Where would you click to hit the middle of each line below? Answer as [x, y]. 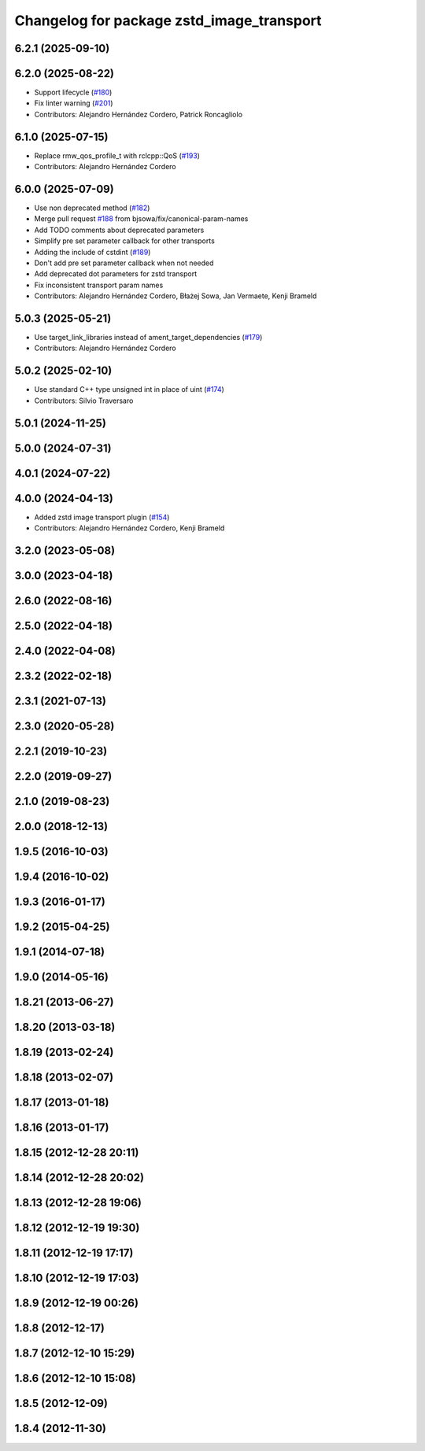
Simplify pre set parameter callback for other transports [125, 241]
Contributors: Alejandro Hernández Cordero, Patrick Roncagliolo [139, 114]
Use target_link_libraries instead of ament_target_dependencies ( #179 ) [148, 338]
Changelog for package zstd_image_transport [168, 20]
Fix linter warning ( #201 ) [74, 103]
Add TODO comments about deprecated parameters [119, 230]
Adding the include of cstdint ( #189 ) [92, 252]
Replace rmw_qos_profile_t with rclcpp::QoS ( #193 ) [117, 155]
